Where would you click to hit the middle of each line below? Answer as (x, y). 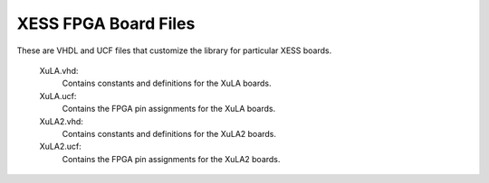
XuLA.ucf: (58, 96)
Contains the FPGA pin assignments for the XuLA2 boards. (171, 159)
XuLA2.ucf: (60, 146)
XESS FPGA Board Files (106, 23)
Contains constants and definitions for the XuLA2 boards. (169, 133)
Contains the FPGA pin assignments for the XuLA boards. (169, 109)
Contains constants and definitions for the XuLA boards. (167, 83)
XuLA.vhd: (59, 70)
